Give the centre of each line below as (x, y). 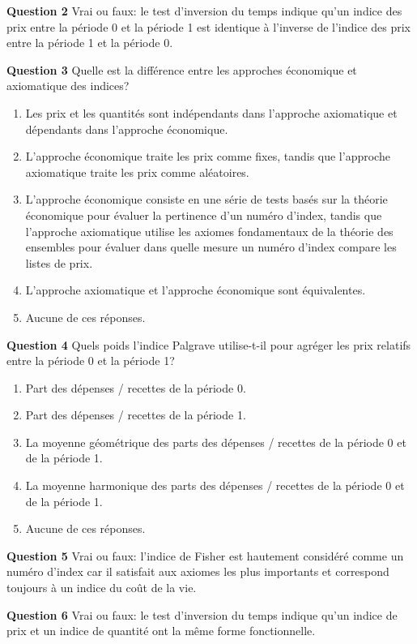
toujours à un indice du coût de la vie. (102, 588)
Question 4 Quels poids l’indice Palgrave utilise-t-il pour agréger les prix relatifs (209, 344)
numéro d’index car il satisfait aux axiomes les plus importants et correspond (198, 571)
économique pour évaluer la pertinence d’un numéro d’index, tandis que (204, 215)
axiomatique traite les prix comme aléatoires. (137, 172)
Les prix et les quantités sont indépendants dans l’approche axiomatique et (211, 112)
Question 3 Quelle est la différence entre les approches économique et (182, 69)
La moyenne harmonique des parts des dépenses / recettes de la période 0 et (215, 485)
